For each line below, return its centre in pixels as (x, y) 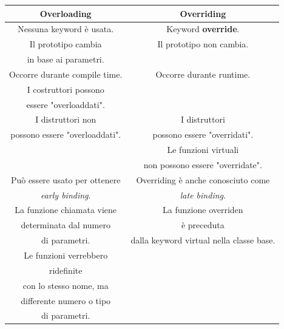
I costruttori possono (66, 89)
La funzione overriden (203, 210)
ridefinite (66, 270)
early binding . (66, 195)
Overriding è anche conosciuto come (203, 179)
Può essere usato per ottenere (66, 179)
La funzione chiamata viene (66, 210)
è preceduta (203, 225)
